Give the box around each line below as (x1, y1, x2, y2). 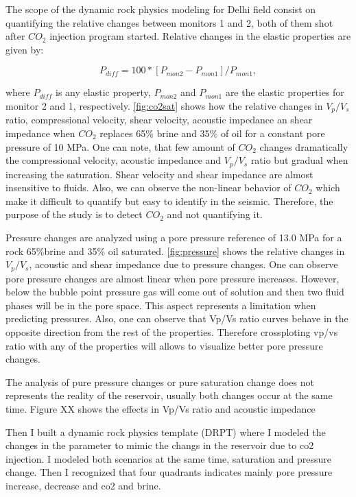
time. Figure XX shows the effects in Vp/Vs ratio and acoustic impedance (5, 402, 316, 416)
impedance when (5, 126, 75, 141)
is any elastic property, (56, 85, 151, 99)
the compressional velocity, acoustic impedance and (5, 153, 222, 167)
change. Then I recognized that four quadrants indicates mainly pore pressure (5, 465, 333, 479)
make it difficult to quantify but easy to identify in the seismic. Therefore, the (5, 193, 333, 208)
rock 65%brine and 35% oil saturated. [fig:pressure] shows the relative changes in (5, 243, 345, 258)
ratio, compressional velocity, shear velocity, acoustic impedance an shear (5, 112, 313, 127)
